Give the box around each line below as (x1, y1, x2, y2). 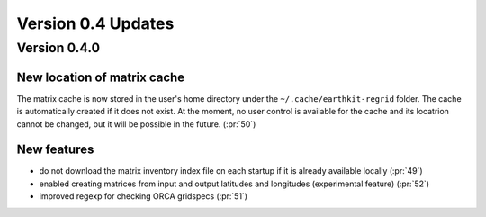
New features (16, 142, 94, 158)
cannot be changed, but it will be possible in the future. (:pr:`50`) (16, 118, 256, 130)
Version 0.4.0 (16, 40, 101, 56)
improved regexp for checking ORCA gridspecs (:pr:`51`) (39, 191, 247, 202)
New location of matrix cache (16, 69, 185, 85)
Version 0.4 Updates (16, 14, 175, 33)
